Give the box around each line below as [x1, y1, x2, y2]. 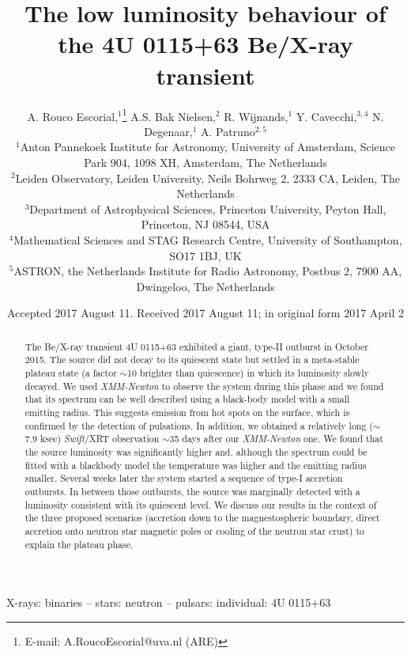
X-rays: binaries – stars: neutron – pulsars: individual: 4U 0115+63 [6, 594, 331, 611]
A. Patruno [200, 123, 255, 139]
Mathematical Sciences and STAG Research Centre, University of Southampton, [13, 231, 402, 248]
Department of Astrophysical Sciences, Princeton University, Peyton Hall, [29, 200, 386, 217]
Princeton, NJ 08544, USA [141, 216, 270, 233]
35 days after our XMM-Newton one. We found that [169, 432, 383, 445]
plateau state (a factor [25, 365, 117, 379]
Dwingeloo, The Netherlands [136, 278, 275, 294]
